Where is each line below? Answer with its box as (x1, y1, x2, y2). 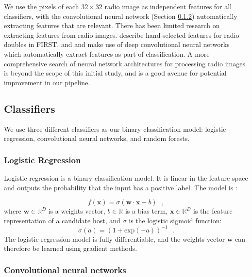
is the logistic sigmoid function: (129, 215, 222, 225)
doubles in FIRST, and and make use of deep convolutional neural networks (4, 39, 230, 49)
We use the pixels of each (4, 1, 79, 11)
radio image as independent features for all (104, 1, 232, 11)
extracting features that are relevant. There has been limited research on (4, 20, 220, 31)
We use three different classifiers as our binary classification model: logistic (4, 123, 226, 134)
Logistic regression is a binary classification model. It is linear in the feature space (4, 172, 248, 183)
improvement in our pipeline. (4, 77, 90, 87)
